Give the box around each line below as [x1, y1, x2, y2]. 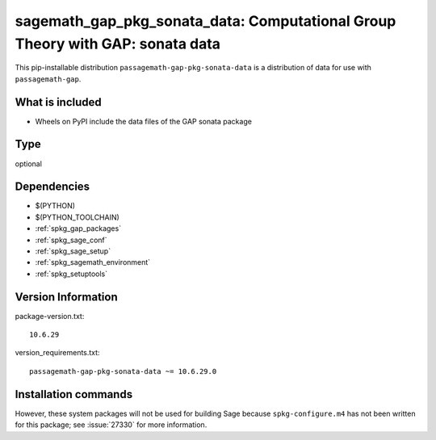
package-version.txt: [15, 311, 85, 321]
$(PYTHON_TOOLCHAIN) [35, 212, 120, 222]
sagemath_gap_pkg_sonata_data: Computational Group [15, 12, 396, 30]
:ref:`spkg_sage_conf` [35, 235, 108, 245]
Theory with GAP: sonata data [15, 35, 221, 52]
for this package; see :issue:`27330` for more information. [15, 420, 208, 430]
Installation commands [15, 388, 133, 401]
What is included [15, 95, 103, 109]
